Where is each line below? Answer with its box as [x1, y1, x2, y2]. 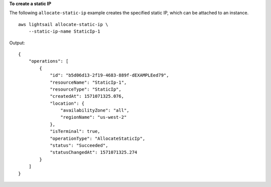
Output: [9, 40, 25, 46]
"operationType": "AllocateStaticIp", [50, 135, 146, 141]
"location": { [50, 100, 85, 106]
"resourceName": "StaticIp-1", [50, 79, 127, 85]
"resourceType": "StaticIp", [50, 86, 121, 92]
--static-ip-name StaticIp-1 [28, 29, 100, 35]
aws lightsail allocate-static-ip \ [18, 22, 108, 27]
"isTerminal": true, [50, 128, 100, 134]
